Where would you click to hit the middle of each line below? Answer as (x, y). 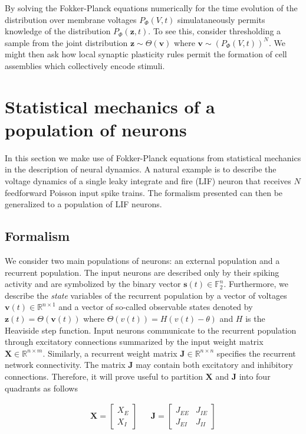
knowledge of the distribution (58, 31)
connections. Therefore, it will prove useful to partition (104, 376)
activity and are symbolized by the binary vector (93, 284)
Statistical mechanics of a (110, 106)
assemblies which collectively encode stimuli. (85, 65)
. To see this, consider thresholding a (215, 31)
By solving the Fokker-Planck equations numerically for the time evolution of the (151, 8)
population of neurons (96, 129)
